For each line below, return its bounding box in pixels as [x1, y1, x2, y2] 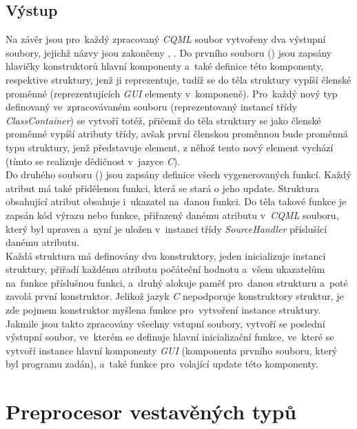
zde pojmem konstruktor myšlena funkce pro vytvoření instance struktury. [6, 303, 321, 317]
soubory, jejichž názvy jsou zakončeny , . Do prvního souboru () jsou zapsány [6, 45, 332, 59]
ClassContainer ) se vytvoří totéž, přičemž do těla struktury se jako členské [6, 113, 321, 127]
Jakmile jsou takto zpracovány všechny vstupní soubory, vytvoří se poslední [6, 316, 325, 330]
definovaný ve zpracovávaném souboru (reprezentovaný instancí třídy [6, 99, 298, 114]
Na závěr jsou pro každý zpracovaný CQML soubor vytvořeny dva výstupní [6, 32, 326, 46]
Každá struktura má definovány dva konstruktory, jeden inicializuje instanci [6, 248, 326, 263]
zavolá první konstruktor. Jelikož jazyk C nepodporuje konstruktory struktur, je [6, 289, 344, 303]
